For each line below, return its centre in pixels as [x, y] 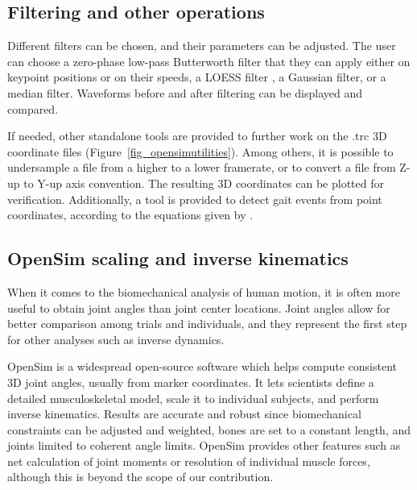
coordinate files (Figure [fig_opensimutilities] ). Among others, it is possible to [200, 151]
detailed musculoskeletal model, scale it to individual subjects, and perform [193, 398]
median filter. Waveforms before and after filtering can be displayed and [185, 92]
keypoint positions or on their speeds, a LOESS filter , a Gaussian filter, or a [197, 77]
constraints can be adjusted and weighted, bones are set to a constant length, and [209, 429]
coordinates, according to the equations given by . [130, 215]
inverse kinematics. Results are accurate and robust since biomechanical [184, 414]
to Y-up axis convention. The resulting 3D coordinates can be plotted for [204, 183]
